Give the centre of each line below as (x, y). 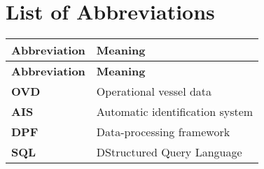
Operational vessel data (154, 91)
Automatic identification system (175, 112)
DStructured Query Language (169, 152)
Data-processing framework (163, 132)
